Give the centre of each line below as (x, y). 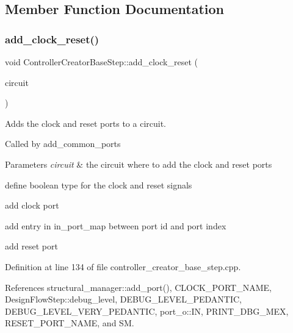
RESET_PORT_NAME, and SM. (70, 323)
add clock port (32, 205)
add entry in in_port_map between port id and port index (116, 225)
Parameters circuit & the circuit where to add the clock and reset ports (139, 164)
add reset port (31, 246)
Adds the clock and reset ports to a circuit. (85, 123)
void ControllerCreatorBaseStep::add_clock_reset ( (101, 62)
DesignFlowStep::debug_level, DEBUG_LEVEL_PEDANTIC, (123, 299)
